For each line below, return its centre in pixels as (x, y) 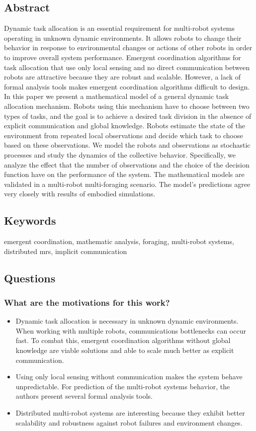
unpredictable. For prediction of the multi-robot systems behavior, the (123, 386)
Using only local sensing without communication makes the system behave (129, 377)
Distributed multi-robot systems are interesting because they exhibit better (130, 413)
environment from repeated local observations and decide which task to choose (124, 135)
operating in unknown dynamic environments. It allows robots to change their (123, 38)
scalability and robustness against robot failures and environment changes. (129, 422)
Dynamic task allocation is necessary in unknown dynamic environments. (127, 321)
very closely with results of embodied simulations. (80, 194)
